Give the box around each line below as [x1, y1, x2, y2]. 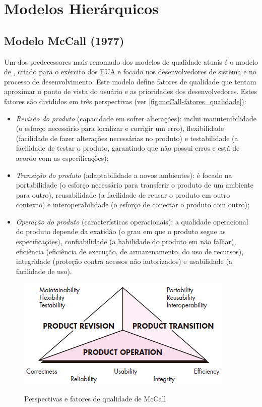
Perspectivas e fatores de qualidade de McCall [24, 393, 166, 404]
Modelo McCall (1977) [4, 32, 124, 48]
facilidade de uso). [16, 265, 72, 276]
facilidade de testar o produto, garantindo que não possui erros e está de [16, 143, 240, 153]
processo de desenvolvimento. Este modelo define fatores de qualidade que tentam [4, 76, 256, 86]
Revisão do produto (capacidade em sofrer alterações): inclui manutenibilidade [16, 113, 256, 123]
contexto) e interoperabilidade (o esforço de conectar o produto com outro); [16, 199, 249, 210]
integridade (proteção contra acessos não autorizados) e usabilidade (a [16, 256, 232, 266]
